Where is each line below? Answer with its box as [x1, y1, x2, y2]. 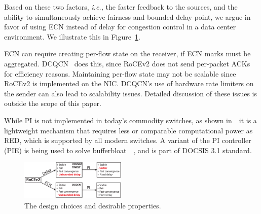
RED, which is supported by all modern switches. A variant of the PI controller [4, 135, 251, 146]
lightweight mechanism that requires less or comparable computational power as [4, 125, 253, 135]
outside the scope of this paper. [4, 98, 101, 109]
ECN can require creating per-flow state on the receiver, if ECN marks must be [4, 48, 251, 59]
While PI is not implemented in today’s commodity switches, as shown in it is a [4, 115, 257, 125]
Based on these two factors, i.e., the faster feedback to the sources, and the [4, 2, 238, 12]
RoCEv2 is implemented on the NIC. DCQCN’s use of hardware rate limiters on [4, 78, 254, 89]
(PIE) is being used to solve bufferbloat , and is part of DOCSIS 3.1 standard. [4, 145, 252, 155]
